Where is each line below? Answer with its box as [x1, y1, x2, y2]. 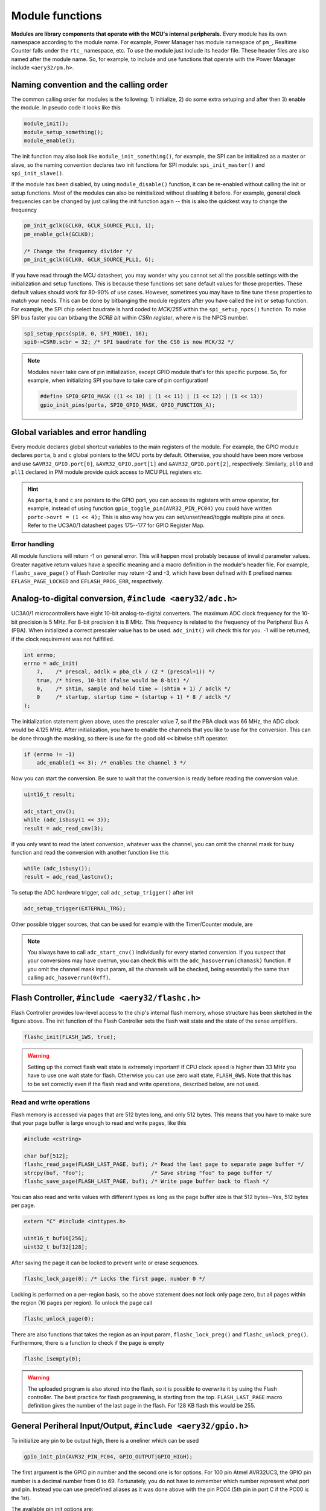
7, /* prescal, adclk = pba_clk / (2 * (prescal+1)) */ [36, 668, 216, 675]
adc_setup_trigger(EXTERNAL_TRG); [24, 905, 126, 912]
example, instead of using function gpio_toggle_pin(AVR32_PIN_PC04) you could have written [27, 505, 272, 512]
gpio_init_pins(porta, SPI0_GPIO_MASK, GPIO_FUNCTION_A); [40, 401, 216, 408]
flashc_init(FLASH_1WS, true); [24, 1034, 117, 1041]
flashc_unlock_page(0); [24, 1315, 95, 1322]
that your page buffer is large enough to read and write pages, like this [11, 1119, 187, 1127]
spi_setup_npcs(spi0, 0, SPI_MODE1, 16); [24, 330, 149, 337]
